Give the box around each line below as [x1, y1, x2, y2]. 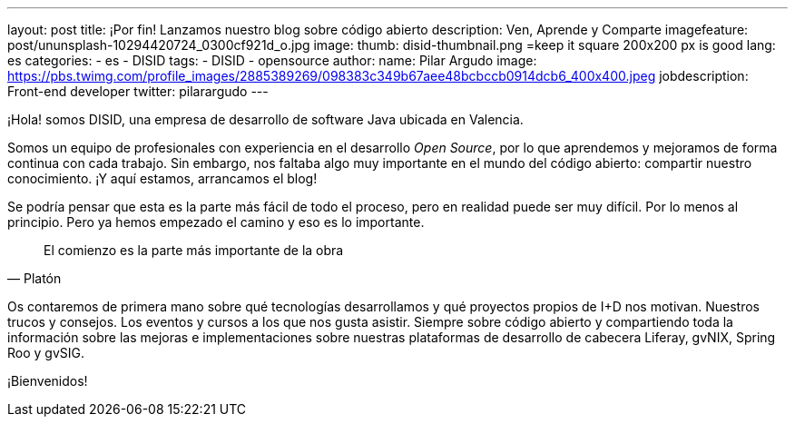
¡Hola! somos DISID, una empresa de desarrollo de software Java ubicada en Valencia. [7, 112, 524, 127]
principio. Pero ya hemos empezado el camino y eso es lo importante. [7, 214, 425, 230]
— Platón [7, 271, 62, 286]
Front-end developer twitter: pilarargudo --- [7, 84, 269, 99]
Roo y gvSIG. [7, 345, 85, 360]
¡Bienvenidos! [7, 373, 88, 389]
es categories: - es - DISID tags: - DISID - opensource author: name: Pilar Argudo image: [7, 53, 537, 68]
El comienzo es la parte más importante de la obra [44, 242, 344, 258]
